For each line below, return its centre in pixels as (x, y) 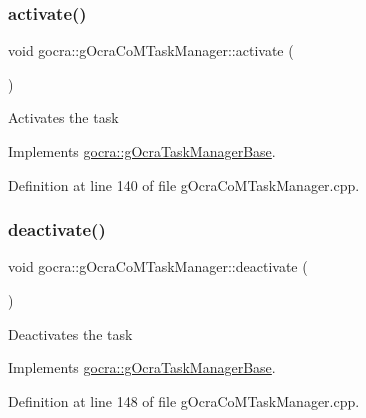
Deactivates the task (70, 333)
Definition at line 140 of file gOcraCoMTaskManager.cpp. (184, 184)
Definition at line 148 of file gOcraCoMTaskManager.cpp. (184, 400)
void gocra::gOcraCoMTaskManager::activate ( (151, 50)
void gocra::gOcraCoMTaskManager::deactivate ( (158, 266)
